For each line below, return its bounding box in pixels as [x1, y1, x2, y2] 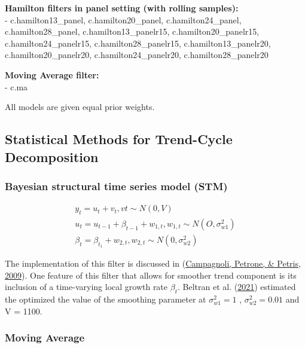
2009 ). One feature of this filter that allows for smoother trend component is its [5, 268, 297, 281]
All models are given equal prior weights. [5, 100, 155, 113]
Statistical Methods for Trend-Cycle [5, 130, 233, 148]
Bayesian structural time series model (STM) [5, 178, 228, 193]
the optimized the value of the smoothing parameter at [5, 293, 206, 306]
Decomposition [5, 147, 99, 166]
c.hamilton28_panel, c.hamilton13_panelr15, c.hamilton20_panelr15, [5, 25, 260, 38]
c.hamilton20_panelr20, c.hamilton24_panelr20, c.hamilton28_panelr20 [5, 48, 269, 61]
